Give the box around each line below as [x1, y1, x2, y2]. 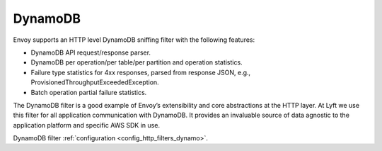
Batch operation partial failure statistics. [30, 88, 147, 96]
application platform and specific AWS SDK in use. [13, 121, 161, 129]
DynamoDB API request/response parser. [30, 48, 151, 57]
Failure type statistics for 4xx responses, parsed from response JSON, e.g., [30, 68, 251, 77]
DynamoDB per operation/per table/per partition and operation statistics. [30, 58, 243, 67]
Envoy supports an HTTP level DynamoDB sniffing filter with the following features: [13, 35, 255, 44]
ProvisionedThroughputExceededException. [30, 78, 159, 86]
